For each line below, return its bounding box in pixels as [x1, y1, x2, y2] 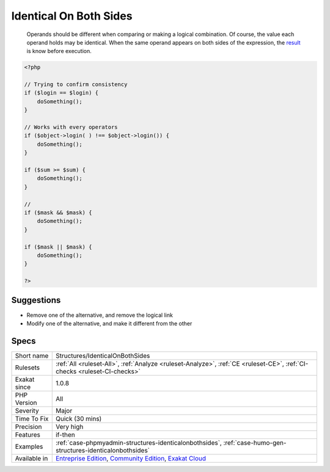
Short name [15, 351, 49, 360]
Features [15, 430, 41, 439]
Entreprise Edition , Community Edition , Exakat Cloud [55, 454, 207, 462]
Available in [15, 454, 48, 462]
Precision [15, 422, 42, 430]
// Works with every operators [24, 124, 119, 131]
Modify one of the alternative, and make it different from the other [26, 319, 193, 327]
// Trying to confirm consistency [24, 81, 128, 88]
